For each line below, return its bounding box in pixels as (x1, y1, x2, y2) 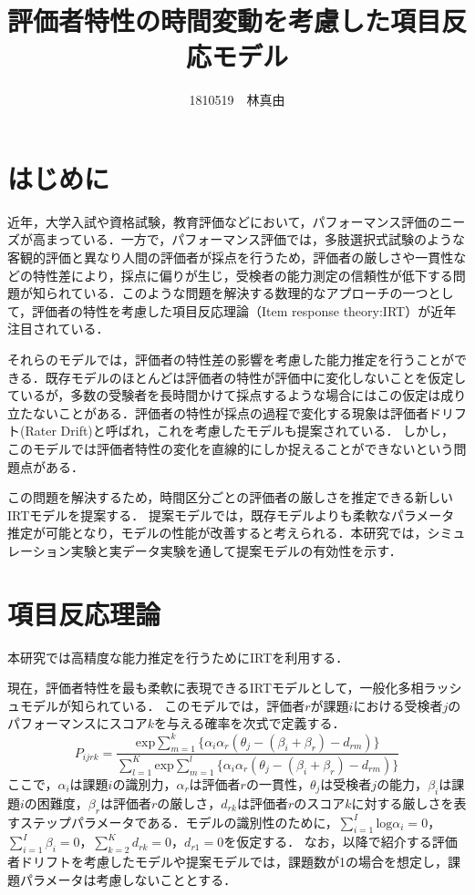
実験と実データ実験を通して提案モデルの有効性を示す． (70, 540, 402, 560)
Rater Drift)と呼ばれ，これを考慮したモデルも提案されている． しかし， (25, 421, 455, 440)
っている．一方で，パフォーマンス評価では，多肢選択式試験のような (57, 230, 465, 249)
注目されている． (7, 319, 109, 338)
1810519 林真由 (189, 90, 285, 109)
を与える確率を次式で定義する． (154, 714, 346, 733)
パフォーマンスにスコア (7, 714, 148, 733)
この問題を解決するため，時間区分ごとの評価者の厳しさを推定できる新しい (7, 488, 453, 507)
